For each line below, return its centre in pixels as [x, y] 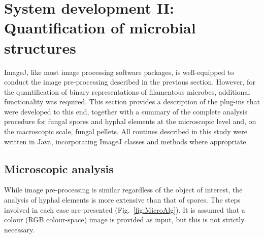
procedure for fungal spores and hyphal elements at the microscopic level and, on [130, 121]
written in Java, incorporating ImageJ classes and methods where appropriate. [126, 141]
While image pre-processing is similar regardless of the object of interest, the [123, 190]
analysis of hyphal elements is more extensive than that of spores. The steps [122, 200]
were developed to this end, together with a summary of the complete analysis [126, 111]
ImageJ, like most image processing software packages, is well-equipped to [119, 72]
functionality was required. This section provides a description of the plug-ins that [132, 102]
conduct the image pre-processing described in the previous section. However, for [130, 82]
